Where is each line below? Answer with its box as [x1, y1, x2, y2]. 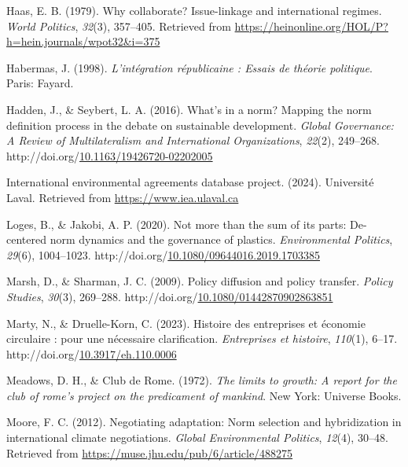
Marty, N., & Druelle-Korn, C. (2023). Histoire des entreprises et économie [6, 314, 366, 331]
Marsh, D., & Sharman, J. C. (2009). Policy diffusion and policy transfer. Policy [6, 273, 393, 289]
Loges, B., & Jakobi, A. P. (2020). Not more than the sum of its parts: [6, 215, 347, 232]
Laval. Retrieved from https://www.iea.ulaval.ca [6, 189, 239, 205]
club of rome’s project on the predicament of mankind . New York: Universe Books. [6, 387, 402, 403]
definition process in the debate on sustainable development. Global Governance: [6, 116, 394, 133]
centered [6, 231, 46, 248]
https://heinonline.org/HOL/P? [234, 17, 388, 34]
